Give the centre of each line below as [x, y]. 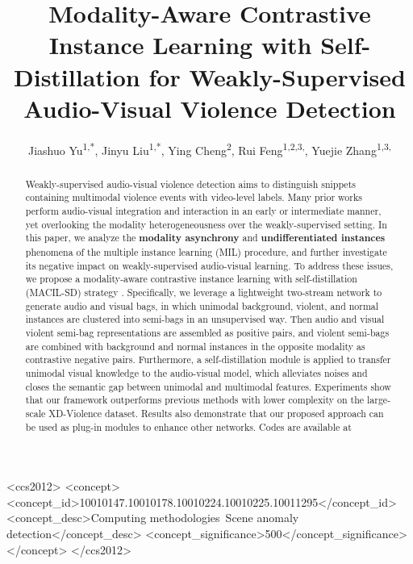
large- [379, 400]
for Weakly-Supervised [277, 76]
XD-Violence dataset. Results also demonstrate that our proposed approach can [216, 413]
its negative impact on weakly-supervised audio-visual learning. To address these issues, [209, 265]
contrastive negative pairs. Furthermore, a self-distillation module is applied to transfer [208, 359]
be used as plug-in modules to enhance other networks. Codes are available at [188, 426]
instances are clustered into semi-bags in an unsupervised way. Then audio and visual [205, 319]
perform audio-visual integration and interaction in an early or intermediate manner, [203, 211]
